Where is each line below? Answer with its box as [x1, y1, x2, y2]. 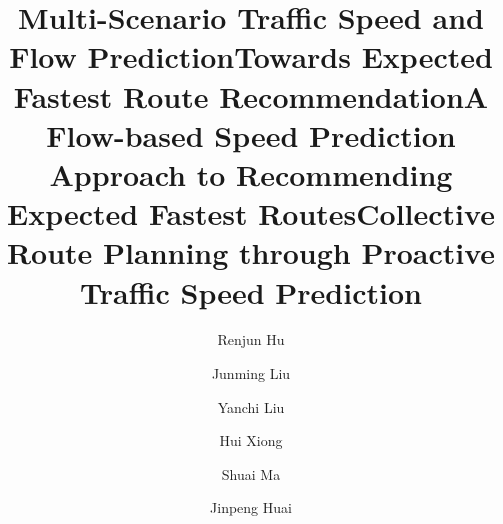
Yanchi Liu [217, 396, 285, 417]
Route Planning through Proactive [6, 232, 496, 273]
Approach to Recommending [49, 153, 453, 194]
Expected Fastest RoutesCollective [7, 193, 495, 234]
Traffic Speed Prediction [80, 271, 422, 312]
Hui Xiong [219, 430, 283, 451]
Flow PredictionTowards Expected [9, 36, 493, 77]
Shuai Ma [221, 463, 281, 484]
